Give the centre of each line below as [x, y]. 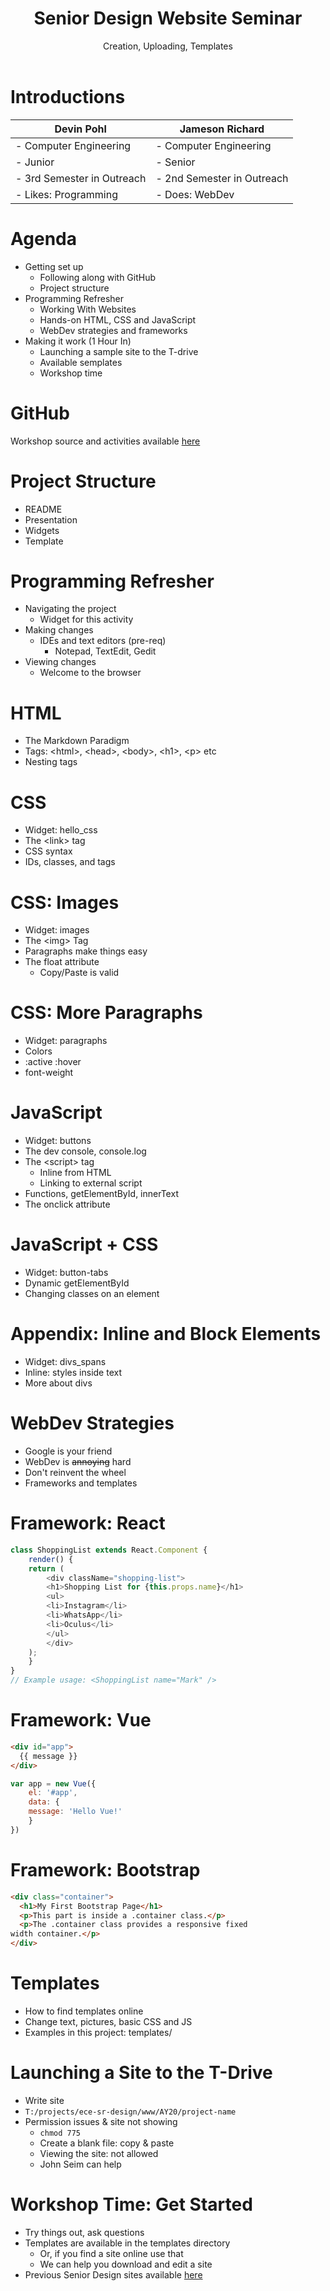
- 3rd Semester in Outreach [81, 178]
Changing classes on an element [92, 1294]
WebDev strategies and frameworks [113, 330]
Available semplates [81, 362]
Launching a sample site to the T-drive [119, 351]
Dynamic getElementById [77, 1283]
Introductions [68, 96]
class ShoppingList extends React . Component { [109, 1550]
